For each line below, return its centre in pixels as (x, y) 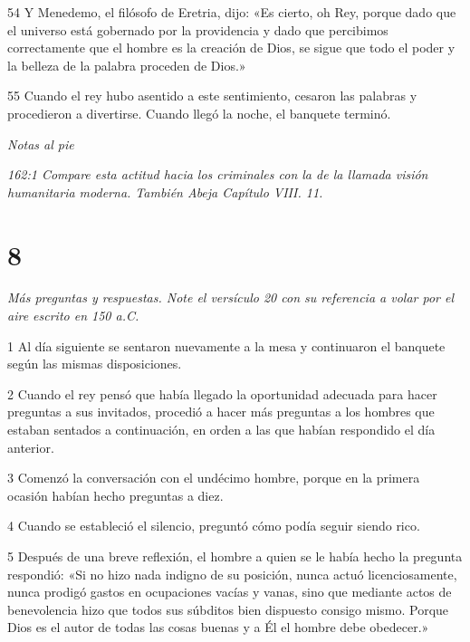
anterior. (31, 447)
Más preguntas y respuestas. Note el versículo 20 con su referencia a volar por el (231, 297)
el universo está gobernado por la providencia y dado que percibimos (198, 29)
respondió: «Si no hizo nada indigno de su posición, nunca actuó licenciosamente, (232, 574)
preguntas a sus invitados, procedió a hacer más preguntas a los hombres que (221, 412)
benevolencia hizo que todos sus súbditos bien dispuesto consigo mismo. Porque (228, 609)
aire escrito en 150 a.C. (73, 316)
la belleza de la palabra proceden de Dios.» (127, 65)
